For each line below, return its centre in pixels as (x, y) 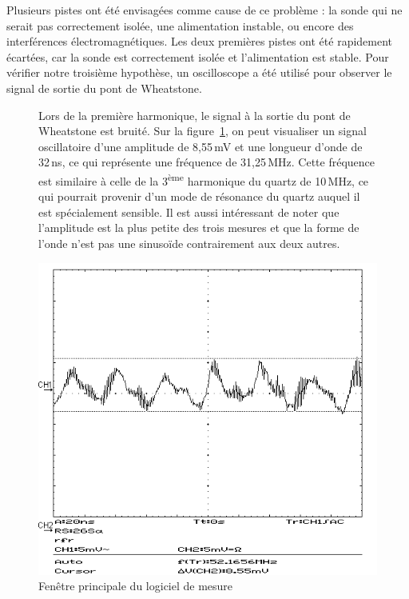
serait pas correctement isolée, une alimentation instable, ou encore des (180, 25)
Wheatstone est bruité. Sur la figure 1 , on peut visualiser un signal (203, 131)
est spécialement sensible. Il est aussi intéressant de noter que (189, 212)
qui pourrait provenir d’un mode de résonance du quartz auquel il (199, 196)
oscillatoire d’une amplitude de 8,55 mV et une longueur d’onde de (201, 146)
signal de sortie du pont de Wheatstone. (104, 88)
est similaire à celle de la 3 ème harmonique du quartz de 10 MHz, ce (204, 179)
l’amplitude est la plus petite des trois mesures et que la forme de (199, 228)
